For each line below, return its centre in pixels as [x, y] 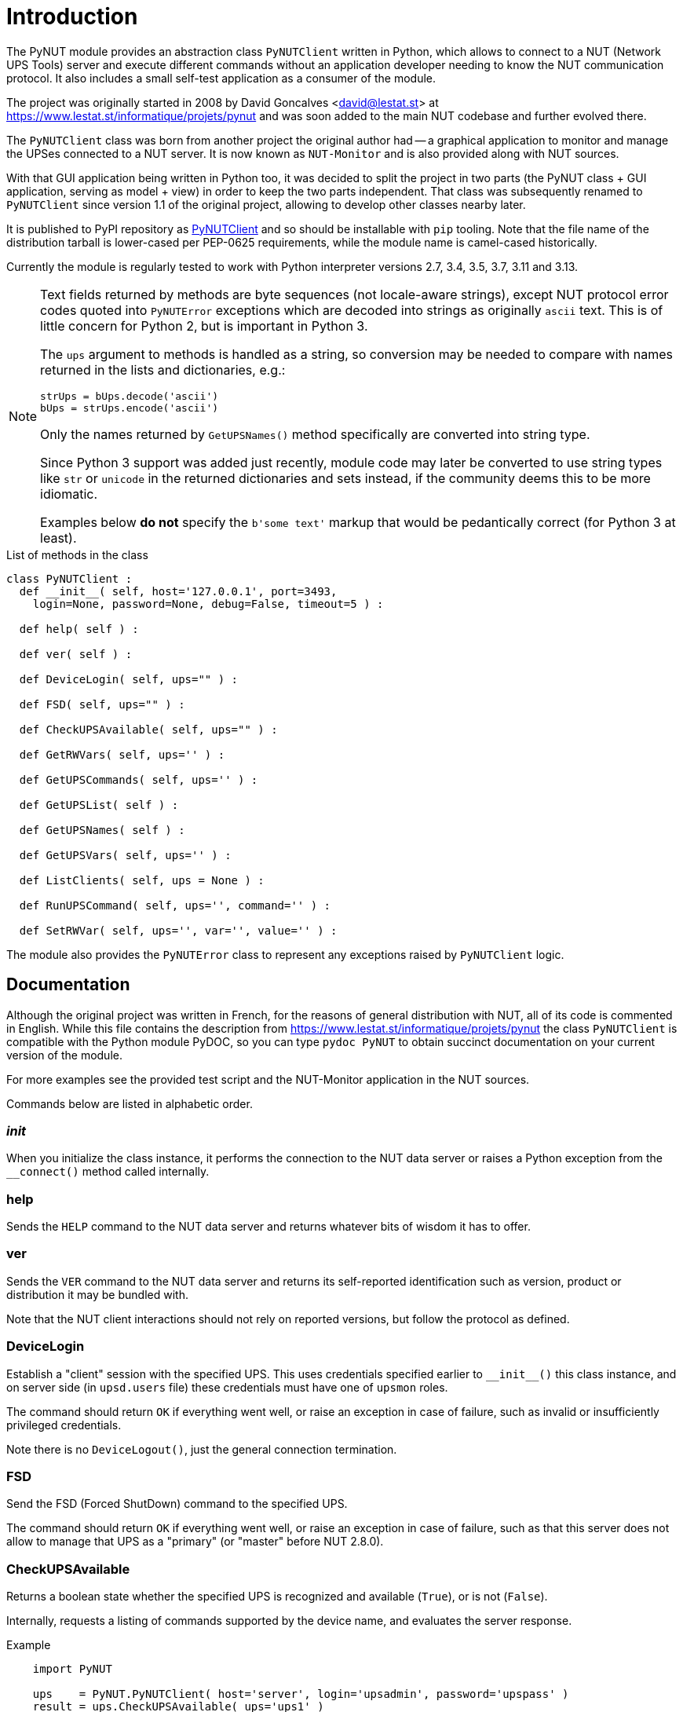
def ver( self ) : [76, 654]
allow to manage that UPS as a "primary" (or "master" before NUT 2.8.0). [195, 1542]
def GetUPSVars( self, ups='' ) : [125, 855]
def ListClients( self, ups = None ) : [142, 880]
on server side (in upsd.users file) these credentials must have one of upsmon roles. [227, 1387]
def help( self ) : [79, 629]
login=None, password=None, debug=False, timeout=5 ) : [208, 604]
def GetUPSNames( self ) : [102, 830]
